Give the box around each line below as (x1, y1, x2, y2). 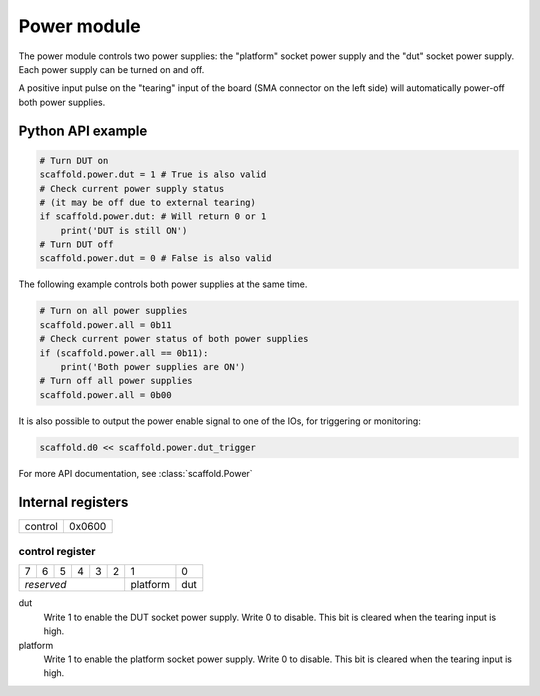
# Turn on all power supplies (39, 305, 188, 317)
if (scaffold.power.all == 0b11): (39, 347, 209, 359)
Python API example (18, 122, 148, 139)
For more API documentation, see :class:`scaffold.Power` (18, 467, 254, 479)
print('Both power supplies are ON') (60, 361, 246, 372)
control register (18, 545, 96, 558)
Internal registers (18, 493, 129, 510)
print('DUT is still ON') (60, 225, 188, 236)
